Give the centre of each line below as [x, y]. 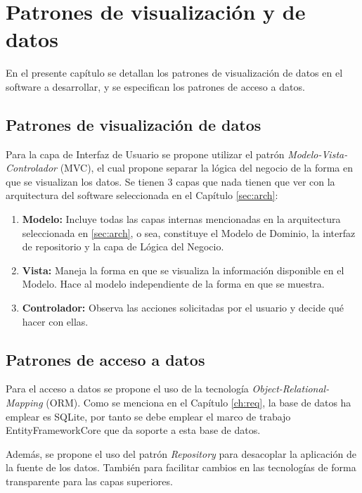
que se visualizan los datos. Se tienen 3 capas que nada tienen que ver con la [170, 181]
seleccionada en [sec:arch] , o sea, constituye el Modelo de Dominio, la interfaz [189, 232]
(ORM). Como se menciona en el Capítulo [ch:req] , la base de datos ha [199, 403]
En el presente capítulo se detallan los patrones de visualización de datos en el [174, 73]
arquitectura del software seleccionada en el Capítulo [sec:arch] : [142, 195]
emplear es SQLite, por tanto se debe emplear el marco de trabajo [148, 416]
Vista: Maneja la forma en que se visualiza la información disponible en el [183, 270]
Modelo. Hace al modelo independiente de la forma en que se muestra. [173, 284]
